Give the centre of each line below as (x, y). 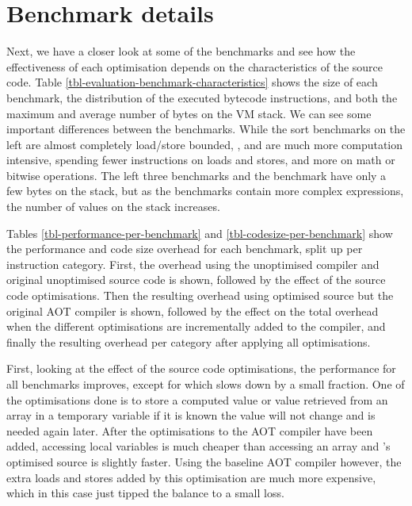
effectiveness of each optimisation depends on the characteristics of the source (195, 66)
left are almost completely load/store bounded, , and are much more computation (205, 144)
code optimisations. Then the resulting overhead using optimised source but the (200, 295)
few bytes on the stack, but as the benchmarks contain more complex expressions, (205, 191)
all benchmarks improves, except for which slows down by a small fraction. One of (206, 384)
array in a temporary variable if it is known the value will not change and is (191, 415)
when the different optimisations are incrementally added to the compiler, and (196, 326)
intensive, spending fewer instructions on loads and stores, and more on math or (201, 160)
